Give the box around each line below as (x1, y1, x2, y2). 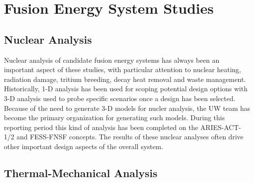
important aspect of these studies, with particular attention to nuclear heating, (4, 64, 241, 75)
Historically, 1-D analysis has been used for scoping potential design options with (4, 83, 248, 94)
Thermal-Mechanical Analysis (4, 165, 158, 180)
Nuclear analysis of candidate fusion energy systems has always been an (4, 54, 220, 65)
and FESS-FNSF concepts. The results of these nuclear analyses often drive (16, 131, 244, 142)
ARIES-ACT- (200, 122, 241, 132)
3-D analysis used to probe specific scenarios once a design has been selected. (4, 93, 235, 103)
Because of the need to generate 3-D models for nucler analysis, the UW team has (4, 103, 251, 113)
